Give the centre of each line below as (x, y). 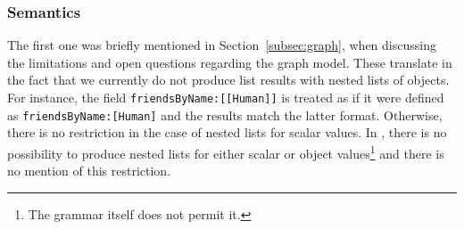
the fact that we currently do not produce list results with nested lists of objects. (228, 80)
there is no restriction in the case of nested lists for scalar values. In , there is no (227, 132)
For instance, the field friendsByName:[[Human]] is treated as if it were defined (226, 97)
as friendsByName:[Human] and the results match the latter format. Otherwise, (225, 114)
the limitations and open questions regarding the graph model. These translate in (230, 62)
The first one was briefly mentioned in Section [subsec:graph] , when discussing (222, 45)
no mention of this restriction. (89, 171)
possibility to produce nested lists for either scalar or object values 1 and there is (226, 151)
